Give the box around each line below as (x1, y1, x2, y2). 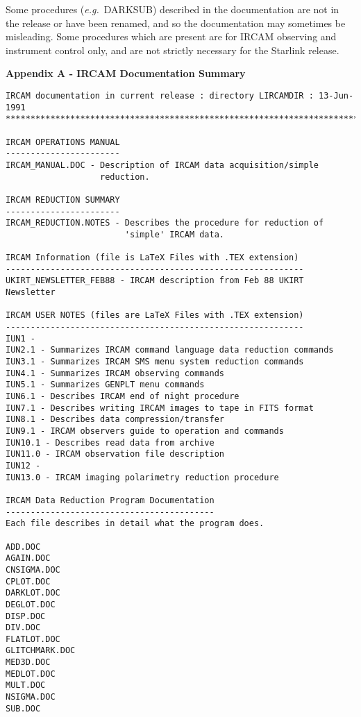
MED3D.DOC (6, 657, 51, 668)
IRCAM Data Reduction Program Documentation (6, 495, 215, 505)
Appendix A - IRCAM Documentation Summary (6, 66, 246, 81)
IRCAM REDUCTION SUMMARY (6, 194, 120, 205)
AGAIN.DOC (6, 553, 51, 564)
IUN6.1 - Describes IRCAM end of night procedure (6, 391, 240, 402)
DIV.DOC (6, 623, 41, 633)
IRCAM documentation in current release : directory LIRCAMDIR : (6, 90, 314, 101)
